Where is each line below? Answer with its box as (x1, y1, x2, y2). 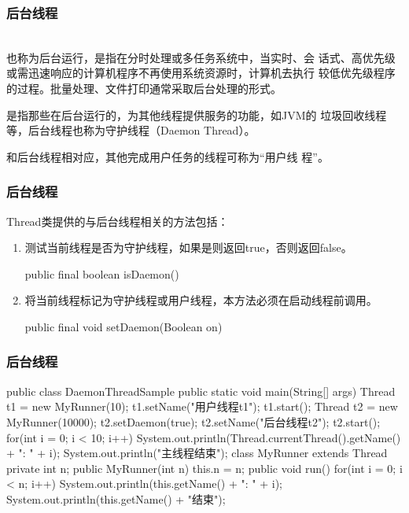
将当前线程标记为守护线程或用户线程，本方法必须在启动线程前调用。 (24, 292, 378, 308)
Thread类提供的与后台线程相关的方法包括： (6, 212, 229, 229)
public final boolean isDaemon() (24, 265, 179, 282)
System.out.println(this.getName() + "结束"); (6, 490, 226, 507)
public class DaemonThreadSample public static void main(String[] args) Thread (6, 382, 396, 399)
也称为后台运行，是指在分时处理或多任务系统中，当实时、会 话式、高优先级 (6, 49, 396, 65)
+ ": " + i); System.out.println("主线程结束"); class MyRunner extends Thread (6, 445, 388, 461)
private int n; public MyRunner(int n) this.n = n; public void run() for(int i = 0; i (6, 459, 403, 476)
